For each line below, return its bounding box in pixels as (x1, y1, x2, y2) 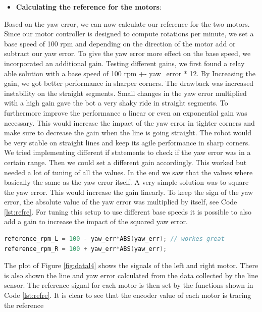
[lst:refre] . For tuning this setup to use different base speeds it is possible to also (4, 206, 252, 217)
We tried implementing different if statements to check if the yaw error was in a (4, 147, 251, 158)
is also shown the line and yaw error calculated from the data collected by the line (4, 270, 258, 280)
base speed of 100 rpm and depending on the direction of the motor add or (4, 38, 236, 48)
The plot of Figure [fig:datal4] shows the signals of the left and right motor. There (4, 260, 258, 271)
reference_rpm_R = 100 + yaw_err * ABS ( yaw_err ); (4, 245, 167, 252)
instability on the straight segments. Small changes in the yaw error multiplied (4, 87, 247, 98)
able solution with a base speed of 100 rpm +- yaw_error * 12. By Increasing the (4, 68, 256, 78)
